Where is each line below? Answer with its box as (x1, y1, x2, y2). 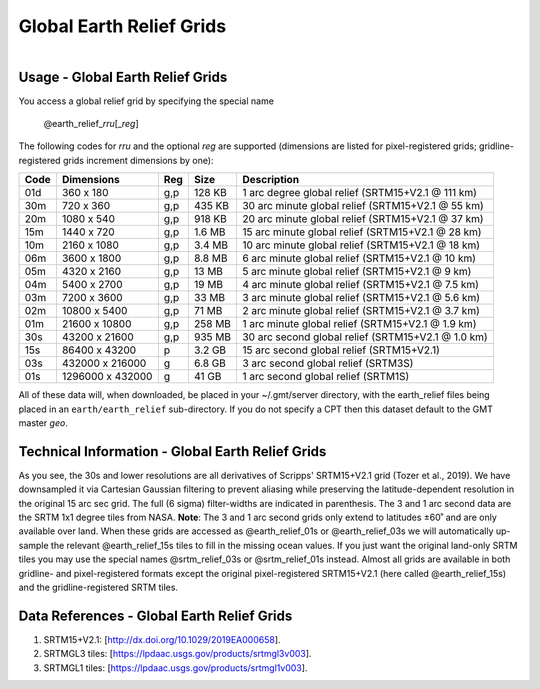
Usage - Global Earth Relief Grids (18, 68, 228, 85)
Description (241, 173, 300, 187)
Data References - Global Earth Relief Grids (18, 607, 293, 624)
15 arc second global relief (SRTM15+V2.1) (241, 343, 440, 357)
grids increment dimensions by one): (62, 154, 214, 166)
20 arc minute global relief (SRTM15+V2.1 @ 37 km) (241, 212, 484, 226)
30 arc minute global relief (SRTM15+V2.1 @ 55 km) (241, 199, 484, 213)
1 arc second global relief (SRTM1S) (241, 370, 410, 384)
